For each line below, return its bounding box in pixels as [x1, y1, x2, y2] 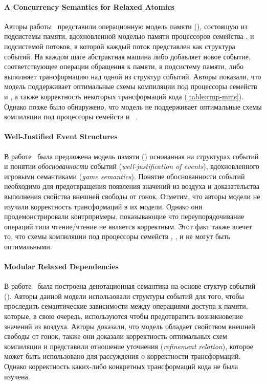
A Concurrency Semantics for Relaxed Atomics [4, 1, 174, 12]
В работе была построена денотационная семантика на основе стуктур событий [4, 281, 256, 291]
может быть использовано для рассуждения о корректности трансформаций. [4, 351, 241, 361]
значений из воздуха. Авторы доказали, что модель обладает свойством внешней [4, 320, 255, 331]
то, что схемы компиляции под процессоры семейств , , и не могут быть [4, 231, 230, 242]
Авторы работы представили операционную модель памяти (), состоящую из [4, 20, 248, 31]
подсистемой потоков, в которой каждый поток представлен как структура [4, 40, 235, 51]
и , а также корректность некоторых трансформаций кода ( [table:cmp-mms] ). [4, 91, 244, 101]
